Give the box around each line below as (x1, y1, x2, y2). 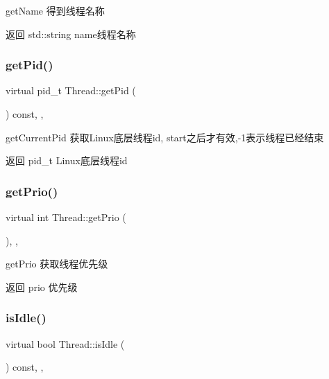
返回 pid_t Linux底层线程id (6, 153, 128, 168)
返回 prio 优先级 (6, 279, 78, 294)
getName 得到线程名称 (6, 3, 105, 17)
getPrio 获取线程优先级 (6, 256, 108, 271)
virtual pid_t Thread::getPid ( (6, 83, 136, 98)
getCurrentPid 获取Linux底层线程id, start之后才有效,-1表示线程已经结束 (6, 130, 324, 144)
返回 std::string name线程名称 (6, 26, 136, 41)
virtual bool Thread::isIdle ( (6, 336, 125, 351)
